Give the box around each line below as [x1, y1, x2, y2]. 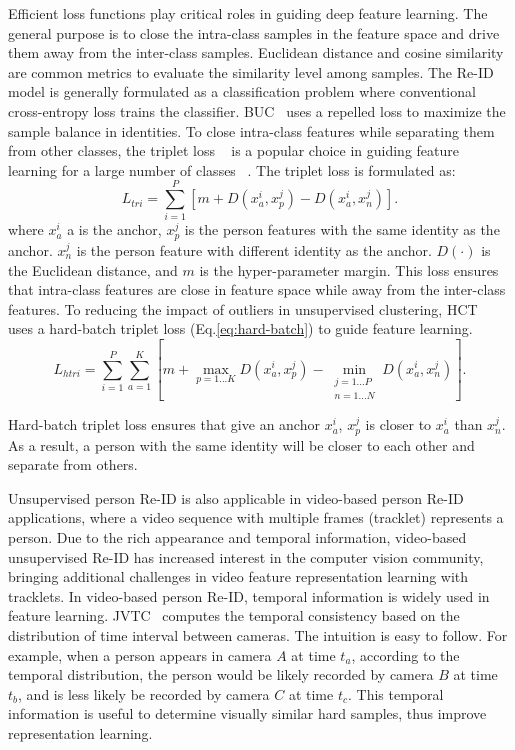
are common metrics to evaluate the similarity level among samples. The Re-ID [8, 61, 494, 82]
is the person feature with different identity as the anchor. [76, 239, 432, 260]
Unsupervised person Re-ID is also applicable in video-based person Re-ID [8, 487, 464, 508]
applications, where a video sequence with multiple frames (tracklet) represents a [8, 507, 504, 528]
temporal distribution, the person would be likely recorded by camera [8, 664, 434, 685]
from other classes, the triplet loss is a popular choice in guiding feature [8, 140, 459, 161]
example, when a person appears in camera [8, 644, 272, 665]
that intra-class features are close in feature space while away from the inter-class [8, 279, 506, 300]
